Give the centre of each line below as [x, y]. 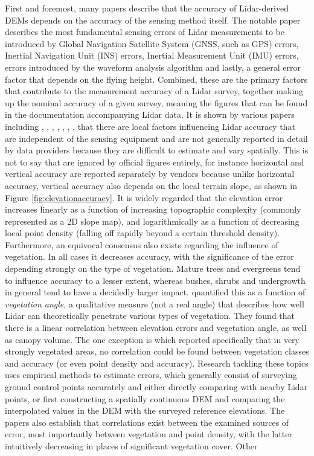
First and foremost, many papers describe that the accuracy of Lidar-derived [147, 8]
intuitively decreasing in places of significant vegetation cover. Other [131, 445]
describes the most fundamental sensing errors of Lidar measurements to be [145, 32]
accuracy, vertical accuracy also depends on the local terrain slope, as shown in [151, 185]
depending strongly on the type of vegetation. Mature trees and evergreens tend [153, 268]
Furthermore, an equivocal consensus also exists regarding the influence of [142, 244]
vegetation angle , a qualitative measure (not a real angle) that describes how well [155, 303]
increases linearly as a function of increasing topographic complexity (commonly [153, 209]
